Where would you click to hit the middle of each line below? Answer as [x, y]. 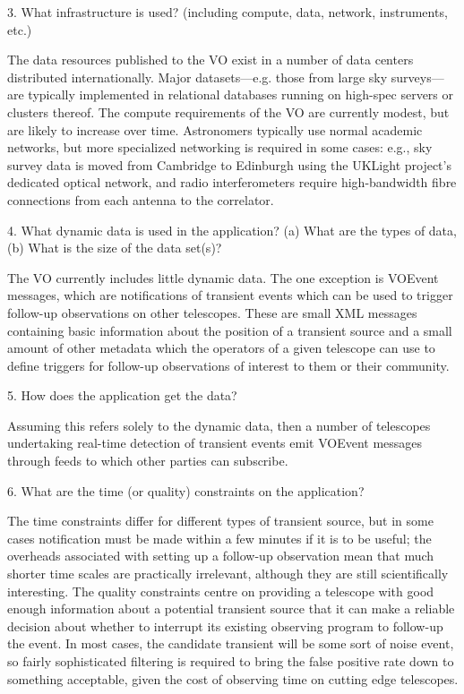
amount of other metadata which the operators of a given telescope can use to [221, 348]
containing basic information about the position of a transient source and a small [230, 330]
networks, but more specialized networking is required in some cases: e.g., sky [220, 147]
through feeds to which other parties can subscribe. [148, 461]
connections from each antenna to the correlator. [141, 199]
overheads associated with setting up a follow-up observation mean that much [221, 556]
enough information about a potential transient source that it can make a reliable [231, 608]
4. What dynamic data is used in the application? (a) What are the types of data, [232, 230]
